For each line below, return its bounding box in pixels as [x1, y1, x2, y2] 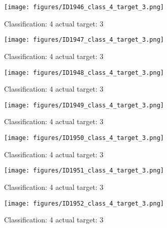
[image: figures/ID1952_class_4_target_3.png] [4, 199, 164, 207]
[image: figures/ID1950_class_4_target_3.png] [4, 134, 164, 141]
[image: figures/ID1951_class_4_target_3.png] [4, 167, 164, 175]
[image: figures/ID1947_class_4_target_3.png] [4, 36, 164, 44]
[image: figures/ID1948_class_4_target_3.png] [4, 69, 164, 76]
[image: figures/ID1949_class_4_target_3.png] [4, 101, 164, 109]
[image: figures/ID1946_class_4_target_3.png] [4, 4, 164, 11]
